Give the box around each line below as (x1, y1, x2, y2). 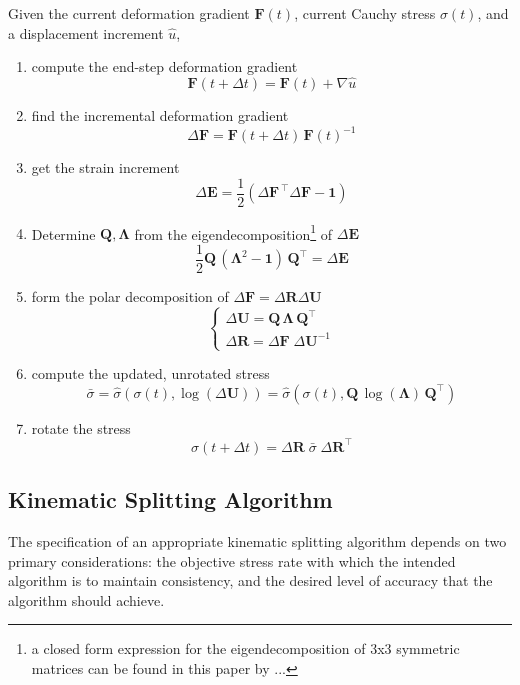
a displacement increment (8, 22, 164, 43)
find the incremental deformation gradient (31, 105, 289, 125)
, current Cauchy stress (294, 3, 436, 23)
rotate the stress (31, 417, 131, 438)
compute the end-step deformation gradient (31, 56, 298, 77)
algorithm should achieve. (8, 589, 165, 610)
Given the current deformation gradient (8, 3, 250, 23)
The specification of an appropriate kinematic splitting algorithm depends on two (8, 531, 507, 552)
